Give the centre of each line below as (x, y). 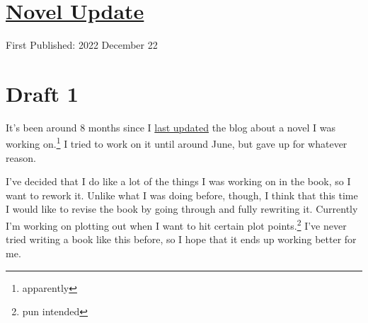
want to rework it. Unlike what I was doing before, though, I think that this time (182, 195)
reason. (21, 157)
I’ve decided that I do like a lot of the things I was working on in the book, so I (178, 181)
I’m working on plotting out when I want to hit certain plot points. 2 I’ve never (176, 224)
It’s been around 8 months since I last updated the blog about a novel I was (171, 127)
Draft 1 (42, 93)
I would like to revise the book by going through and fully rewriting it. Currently (182, 209)
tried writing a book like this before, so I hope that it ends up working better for (181, 239)
